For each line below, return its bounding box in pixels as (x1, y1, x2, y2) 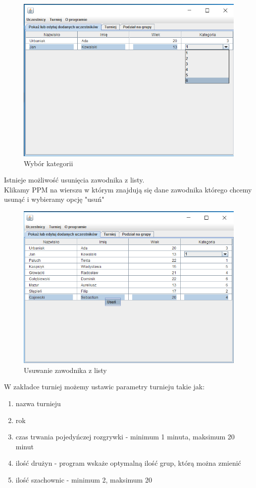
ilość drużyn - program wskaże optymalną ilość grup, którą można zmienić (15, 458, 241, 468)
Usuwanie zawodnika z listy (24, 365, 107, 375)
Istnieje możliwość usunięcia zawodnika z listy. (4, 175, 145, 185)
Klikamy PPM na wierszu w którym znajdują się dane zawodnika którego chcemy (4, 184, 252, 194)
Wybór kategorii (24, 158, 73, 168)
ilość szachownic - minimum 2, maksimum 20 (15, 474, 152, 485)
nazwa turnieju (15, 398, 61, 408)
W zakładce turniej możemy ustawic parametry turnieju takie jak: (4, 381, 205, 392)
